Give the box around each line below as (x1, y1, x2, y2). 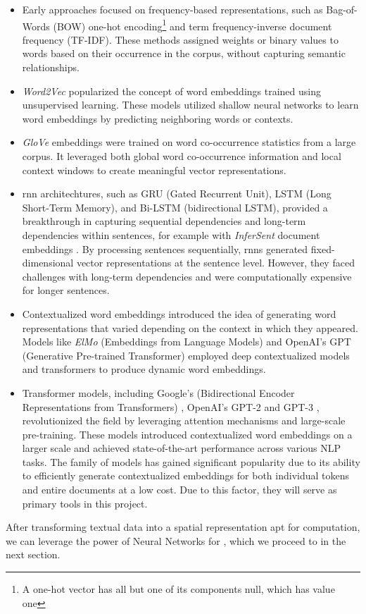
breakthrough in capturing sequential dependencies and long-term (22, 214, 306, 228)
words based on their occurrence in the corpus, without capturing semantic (22, 46, 346, 61)
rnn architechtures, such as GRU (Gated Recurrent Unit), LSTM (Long (22, 186, 332, 201)
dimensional (22, 255, 74, 270)
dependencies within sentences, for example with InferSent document (22, 227, 320, 242)
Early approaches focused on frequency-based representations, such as (22, 2, 323, 16)
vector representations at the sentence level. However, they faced (76, 255, 355, 270)
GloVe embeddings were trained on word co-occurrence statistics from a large (22, 135, 356, 149)
